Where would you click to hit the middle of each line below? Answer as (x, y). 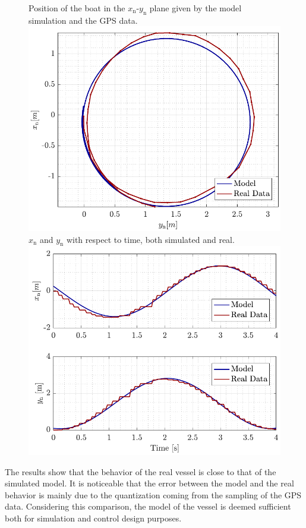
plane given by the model (195, 8)
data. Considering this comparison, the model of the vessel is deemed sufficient (148, 506)
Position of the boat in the (77, 8)
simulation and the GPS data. (83, 20)
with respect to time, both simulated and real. (150, 239)
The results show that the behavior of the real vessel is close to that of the (141, 471)
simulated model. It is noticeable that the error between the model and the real (149, 483)
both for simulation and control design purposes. (93, 518)
